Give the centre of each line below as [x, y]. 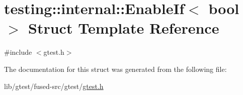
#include [18, 52]
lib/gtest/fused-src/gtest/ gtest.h [54, 86]
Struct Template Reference [124, 28]
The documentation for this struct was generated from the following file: [115, 69]
